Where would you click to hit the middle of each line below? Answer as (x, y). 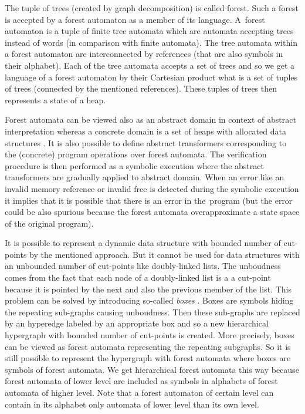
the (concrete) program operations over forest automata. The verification (136, 154)
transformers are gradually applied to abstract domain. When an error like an (145, 177)
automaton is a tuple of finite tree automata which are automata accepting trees (149, 31)
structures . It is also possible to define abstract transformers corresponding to (146, 142)
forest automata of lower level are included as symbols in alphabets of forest (141, 381)
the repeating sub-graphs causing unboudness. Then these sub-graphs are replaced (152, 312)
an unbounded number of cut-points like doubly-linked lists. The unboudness (143, 266)
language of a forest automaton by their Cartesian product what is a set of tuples (151, 77)
